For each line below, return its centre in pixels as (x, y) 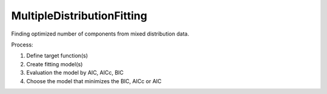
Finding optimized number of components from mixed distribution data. (100, 34)
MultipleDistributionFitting (79, 16)
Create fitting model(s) (54, 64)
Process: (22, 45)
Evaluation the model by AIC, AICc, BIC (75, 73)
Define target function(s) (57, 56)
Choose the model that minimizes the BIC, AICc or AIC (94, 81)
